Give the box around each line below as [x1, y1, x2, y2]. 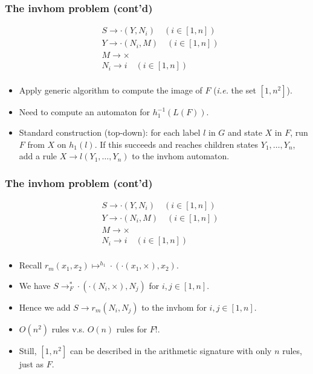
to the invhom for [141, 300, 207, 313]
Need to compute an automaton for [19, 106, 150, 118]
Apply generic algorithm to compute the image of [19, 84, 202, 97]
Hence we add [19, 300, 71, 313]
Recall [19, 259, 42, 271]
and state [228, 125, 262, 138]
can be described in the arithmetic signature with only [69, 344, 272, 357]
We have [19, 279, 51, 291]
